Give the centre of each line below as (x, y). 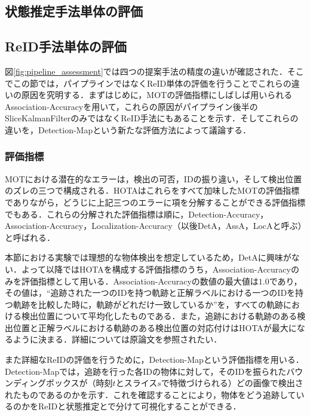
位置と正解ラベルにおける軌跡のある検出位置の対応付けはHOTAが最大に (155, 327)
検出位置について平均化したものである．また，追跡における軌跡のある (159, 316)
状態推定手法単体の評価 (74, 11)
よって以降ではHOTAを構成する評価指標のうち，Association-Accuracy (156, 269)
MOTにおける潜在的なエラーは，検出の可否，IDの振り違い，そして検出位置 (154, 178)
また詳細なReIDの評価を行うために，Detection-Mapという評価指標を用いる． (154, 360)
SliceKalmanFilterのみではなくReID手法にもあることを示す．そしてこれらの (152, 118)
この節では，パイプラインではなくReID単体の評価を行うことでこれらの (152, 83)
